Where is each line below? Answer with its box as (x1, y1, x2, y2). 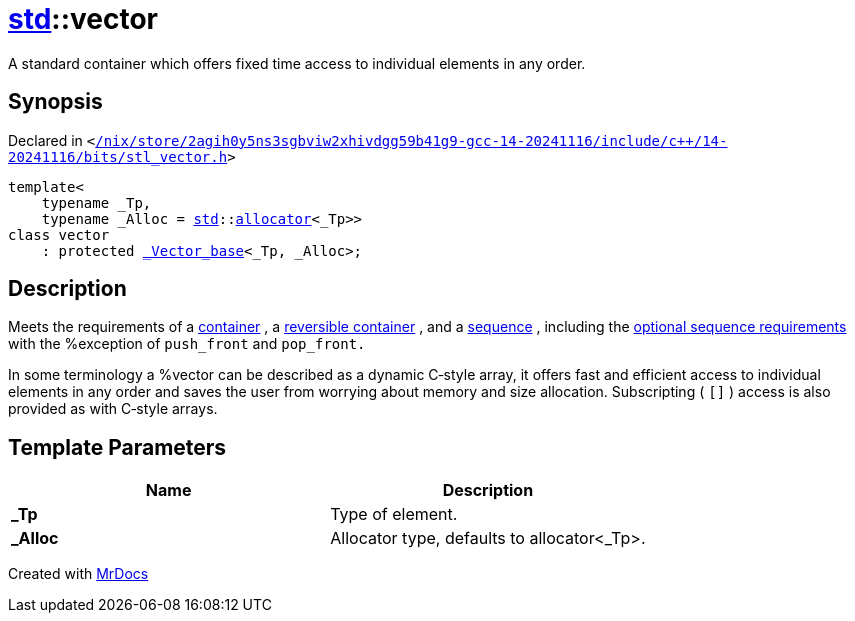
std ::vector (8, 2, 159, 36)
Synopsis (8, 89, 103, 115)
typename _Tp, (41, 194, 152, 211)
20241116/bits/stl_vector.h (8, 148, 228, 165)
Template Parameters (8, 434, 227, 460)
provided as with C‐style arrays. (8, 400, 218, 418)
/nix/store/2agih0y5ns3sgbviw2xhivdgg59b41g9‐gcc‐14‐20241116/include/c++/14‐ (95, 132, 728, 149)
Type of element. (330, 504, 458, 525)
